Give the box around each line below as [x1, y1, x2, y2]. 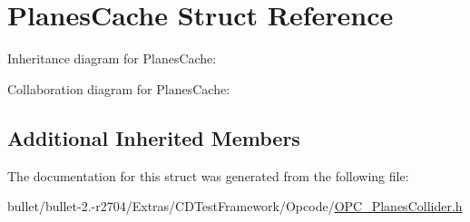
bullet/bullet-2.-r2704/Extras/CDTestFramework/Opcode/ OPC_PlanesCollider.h [7, 197, 463, 216]
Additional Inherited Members [7, 123, 300, 151]
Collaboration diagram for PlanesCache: [7, 79, 230, 98]
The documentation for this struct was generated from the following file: [7, 166, 409, 185]
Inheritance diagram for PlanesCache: [7, 49, 217, 68]
